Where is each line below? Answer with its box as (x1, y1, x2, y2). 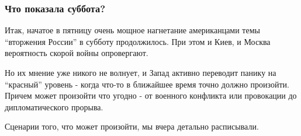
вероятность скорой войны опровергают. (5, 47, 148, 59)
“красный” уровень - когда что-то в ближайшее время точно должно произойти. (5, 78, 289, 90)
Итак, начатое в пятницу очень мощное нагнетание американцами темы (5, 24, 260, 36)
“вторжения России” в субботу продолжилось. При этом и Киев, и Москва (5, 35, 271, 47)
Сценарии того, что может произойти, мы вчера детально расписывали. (5, 120, 259, 132)
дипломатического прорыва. (5, 100, 103, 113)
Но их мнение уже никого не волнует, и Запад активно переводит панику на (5, 67, 276, 78)
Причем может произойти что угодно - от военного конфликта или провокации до (5, 89, 297, 102)
